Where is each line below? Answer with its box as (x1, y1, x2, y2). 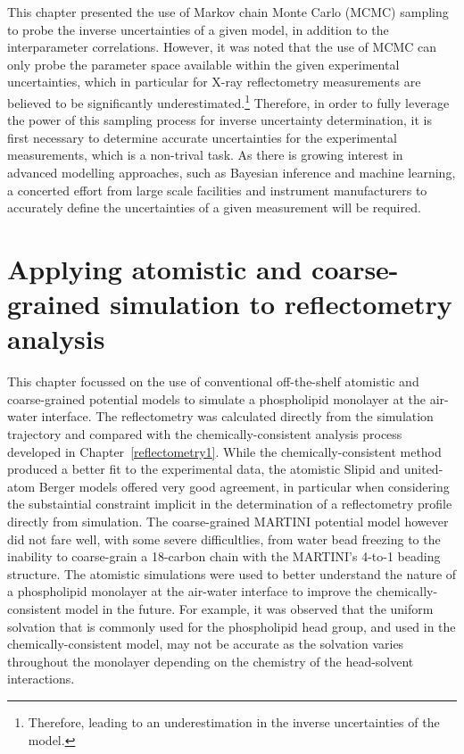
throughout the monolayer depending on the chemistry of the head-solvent (7, 651, 414, 670)
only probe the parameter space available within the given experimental (7, 54, 400, 73)
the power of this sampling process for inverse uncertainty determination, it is (7, 111, 432, 129)
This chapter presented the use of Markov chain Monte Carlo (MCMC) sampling (7, 3, 449, 21)
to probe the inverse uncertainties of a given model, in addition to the (7, 20, 389, 38)
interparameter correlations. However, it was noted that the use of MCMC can (7, 37, 437, 56)
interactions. (7, 669, 75, 688)
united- (403, 460, 443, 478)
